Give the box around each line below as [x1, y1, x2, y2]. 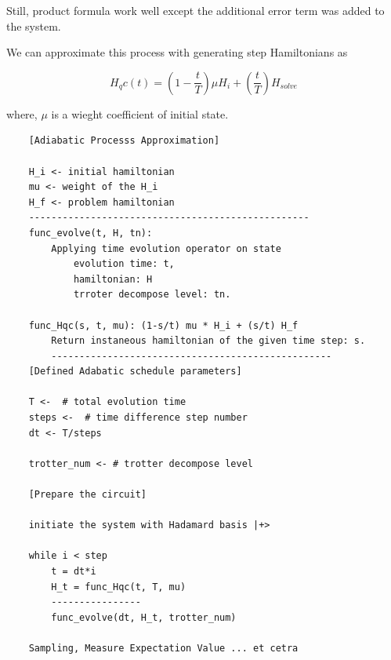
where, [6, 105, 38, 122]
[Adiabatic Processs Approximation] [28, 135, 220, 147]
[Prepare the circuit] [28, 489, 147, 501]
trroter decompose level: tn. [73, 289, 231, 301]
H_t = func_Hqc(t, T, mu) [51, 581, 186, 593]
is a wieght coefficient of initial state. [51, 105, 229, 122]
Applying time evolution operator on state [51, 242, 281, 254]
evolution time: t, [73, 258, 175, 270]
